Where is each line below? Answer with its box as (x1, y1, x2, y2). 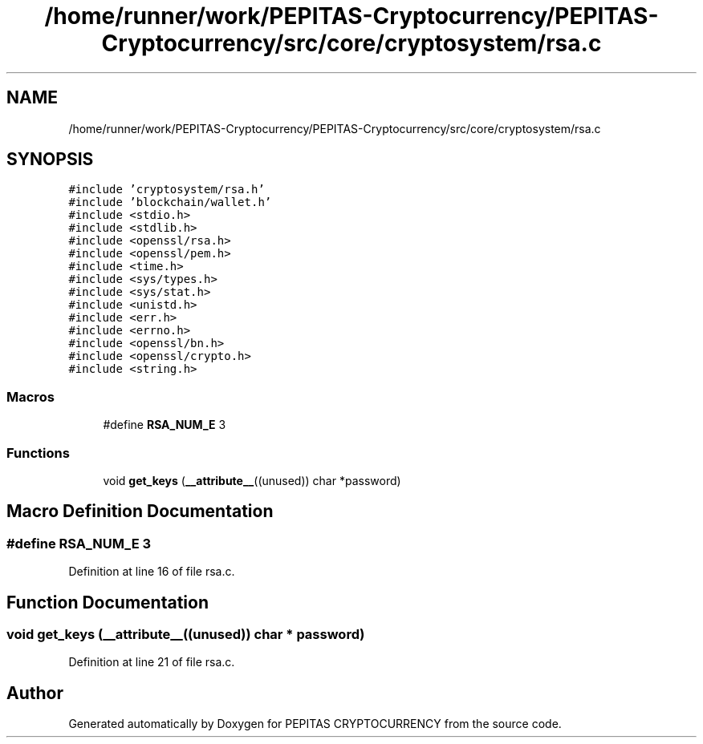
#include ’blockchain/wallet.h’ (68, 196, 272, 209)
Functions (6, 444, 70, 461)
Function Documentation (6, 592, 209, 613)
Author (6, 682, 63, 703)
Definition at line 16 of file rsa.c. (68, 564, 235, 579)
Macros (6, 388, 55, 405)
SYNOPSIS (6, 149, 94, 170)
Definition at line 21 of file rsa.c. (68, 655, 235, 669)
